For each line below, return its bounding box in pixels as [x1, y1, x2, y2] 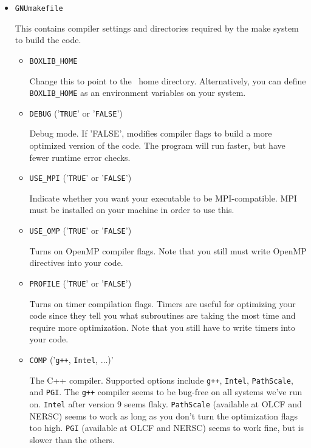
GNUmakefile [15, 4, 63, 13]
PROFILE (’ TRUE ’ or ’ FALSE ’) [29, 276, 132, 289]
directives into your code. [29, 256, 123, 269]
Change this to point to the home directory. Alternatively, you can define [29, 74, 306, 87]
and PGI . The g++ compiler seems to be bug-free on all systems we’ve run [29, 385, 302, 398]
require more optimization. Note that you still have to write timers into [29, 321, 296, 333]
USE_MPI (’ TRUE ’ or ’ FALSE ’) [29, 171, 132, 184]
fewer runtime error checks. [29, 151, 131, 163]
